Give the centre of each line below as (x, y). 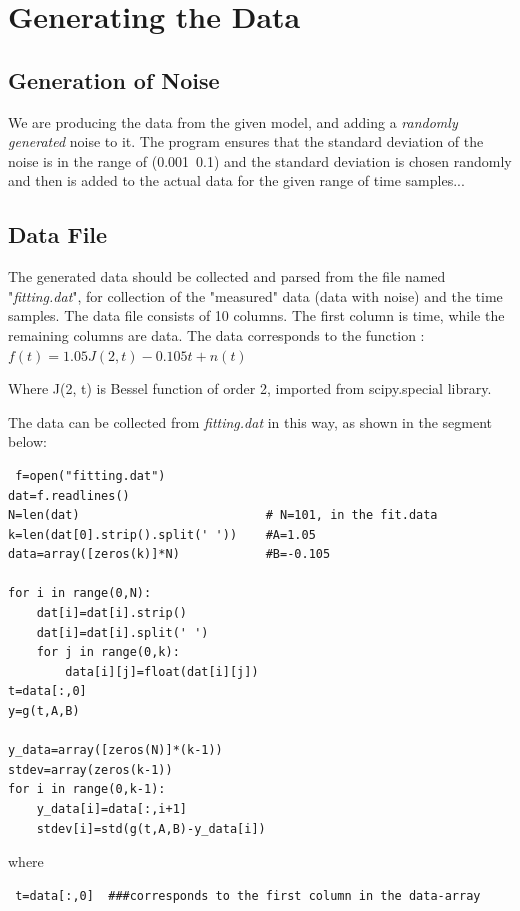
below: (27, 441)
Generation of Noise (114, 79)
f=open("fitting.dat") (90, 475)
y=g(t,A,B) (44, 711)
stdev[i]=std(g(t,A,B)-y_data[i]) (151, 828)
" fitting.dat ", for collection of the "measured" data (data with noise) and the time (255, 295)
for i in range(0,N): (80, 593)
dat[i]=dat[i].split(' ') (122, 632)
